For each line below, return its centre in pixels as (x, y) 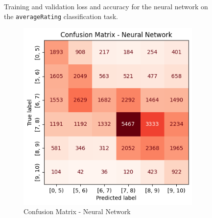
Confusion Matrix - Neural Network (77, 211)
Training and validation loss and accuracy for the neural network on (106, 6)
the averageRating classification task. (61, 16)
